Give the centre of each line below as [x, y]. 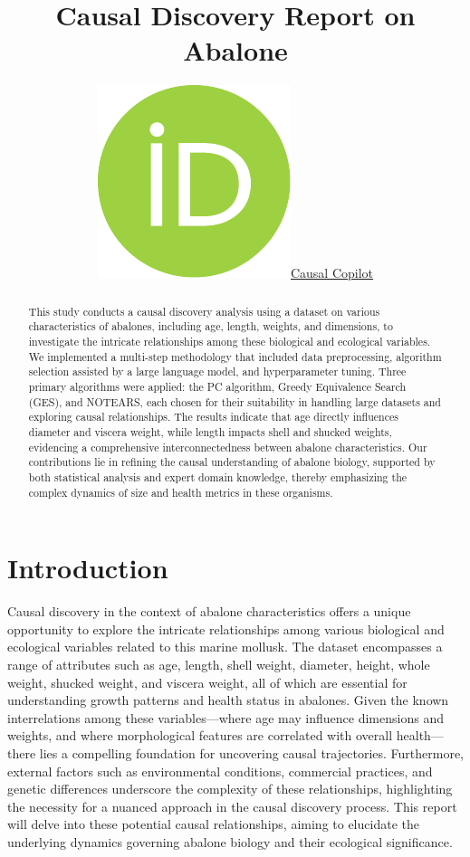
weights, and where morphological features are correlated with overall [200, 735]
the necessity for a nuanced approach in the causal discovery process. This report [232, 806]
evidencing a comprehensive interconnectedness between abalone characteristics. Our [228, 447]
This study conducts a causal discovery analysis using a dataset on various [204, 311]
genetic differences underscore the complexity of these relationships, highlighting [230, 789]
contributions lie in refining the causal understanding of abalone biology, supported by [232, 462]
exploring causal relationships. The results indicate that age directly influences [213, 417]
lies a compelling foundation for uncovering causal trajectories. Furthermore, [251, 752]
